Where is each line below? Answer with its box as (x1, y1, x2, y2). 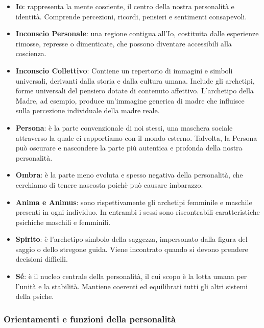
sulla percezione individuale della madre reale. (15, 105, 160, 116)
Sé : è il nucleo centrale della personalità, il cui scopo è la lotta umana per (15, 271, 247, 282)
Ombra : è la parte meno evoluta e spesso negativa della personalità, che (15, 169, 243, 180)
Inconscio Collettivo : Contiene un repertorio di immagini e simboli (15, 65, 233, 75)
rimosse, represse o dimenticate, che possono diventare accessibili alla (15, 38, 232, 48)
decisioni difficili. (15, 254, 68, 264)
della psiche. (15, 291, 54, 301)
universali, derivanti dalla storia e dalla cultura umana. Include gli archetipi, (15, 75, 255, 86)
